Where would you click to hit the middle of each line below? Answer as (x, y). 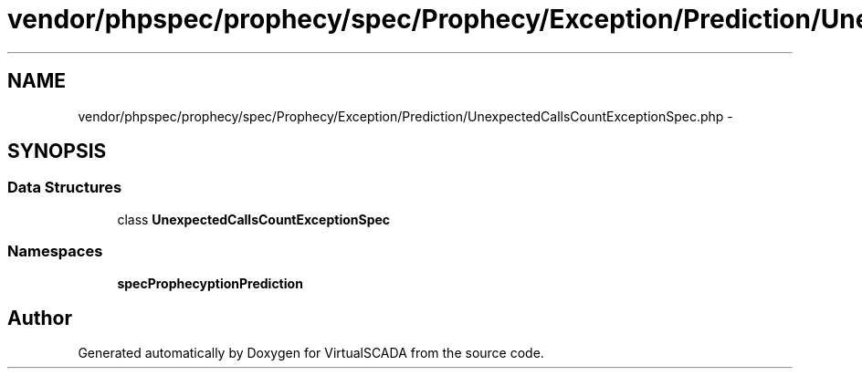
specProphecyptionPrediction (210, 283)
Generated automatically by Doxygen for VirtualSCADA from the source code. (311, 353)
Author (40, 318)
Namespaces (55, 251)
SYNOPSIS (57, 151)
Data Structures (65, 188)
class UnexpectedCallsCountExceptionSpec (254, 219)
